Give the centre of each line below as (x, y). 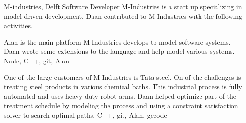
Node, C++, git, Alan (37, 60)
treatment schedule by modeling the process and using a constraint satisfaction (121, 105)
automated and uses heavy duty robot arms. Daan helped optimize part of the (120, 96)
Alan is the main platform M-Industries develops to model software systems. (117, 41)
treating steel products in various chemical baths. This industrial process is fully (123, 86)
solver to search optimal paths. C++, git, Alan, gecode (85, 115)
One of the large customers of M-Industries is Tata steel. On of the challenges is (123, 77)
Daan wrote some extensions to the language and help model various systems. (119, 51)
